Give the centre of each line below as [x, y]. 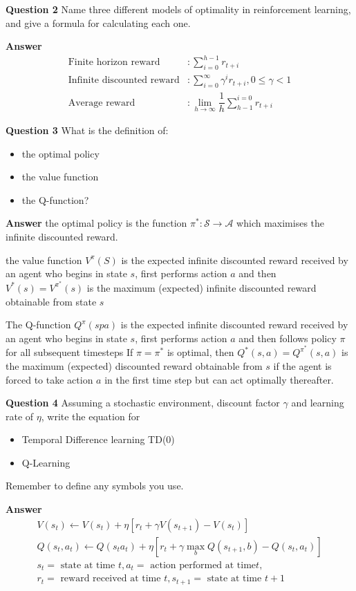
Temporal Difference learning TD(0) [98, 439]
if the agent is [302, 365]
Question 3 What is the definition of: [87, 130]
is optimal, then [200, 352]
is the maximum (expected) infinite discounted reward [202, 287]
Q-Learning [46, 462]
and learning [318, 403]
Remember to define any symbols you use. [95, 486]
